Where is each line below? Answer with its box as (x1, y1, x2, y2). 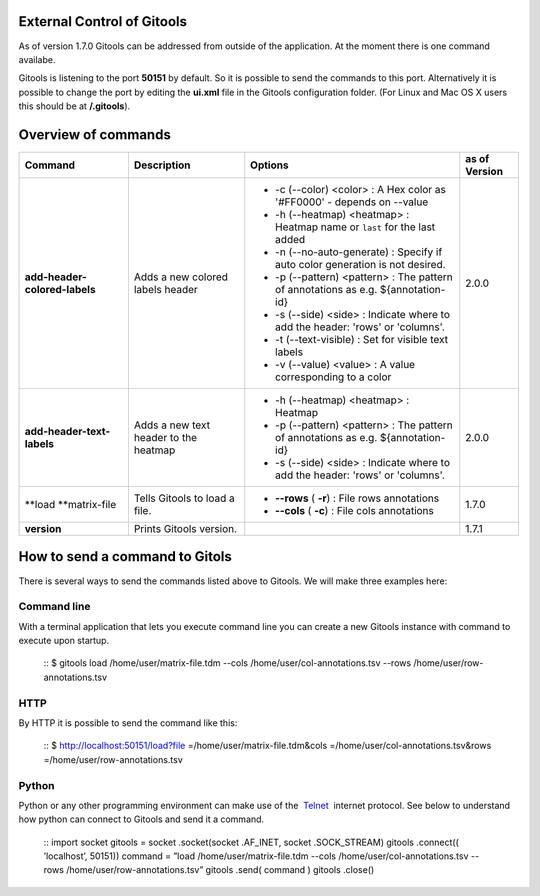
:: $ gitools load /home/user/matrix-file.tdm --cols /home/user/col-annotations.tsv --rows (43, 657, 412, 669)
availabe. (18, 53, 56, 65)
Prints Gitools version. (133, 521, 238, 535)
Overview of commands (18, 126, 172, 143)
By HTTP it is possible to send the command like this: (18, 716, 238, 729)
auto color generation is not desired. (275, 257, 446, 271)
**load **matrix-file (24, 497, 117, 511)
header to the (133, 430, 198, 444)
